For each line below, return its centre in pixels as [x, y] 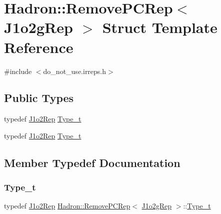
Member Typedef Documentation [92, 162]
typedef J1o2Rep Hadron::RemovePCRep [67, 206]
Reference [39, 47]
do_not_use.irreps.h [75, 71]
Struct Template [160, 27]
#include [18, 71]
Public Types [39, 98]
